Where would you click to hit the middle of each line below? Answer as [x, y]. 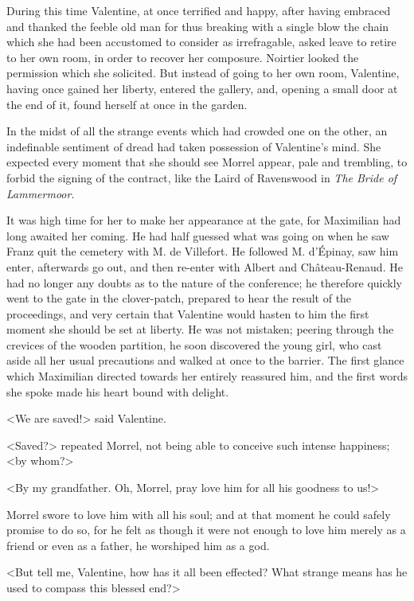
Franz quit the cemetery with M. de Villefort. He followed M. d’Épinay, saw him [203, 251]
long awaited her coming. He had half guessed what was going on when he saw [198, 235]
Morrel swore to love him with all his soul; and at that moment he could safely [199, 514]
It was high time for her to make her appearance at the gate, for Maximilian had [204, 220]
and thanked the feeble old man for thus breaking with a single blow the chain [198, 26]
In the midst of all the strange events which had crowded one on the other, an [197, 131]
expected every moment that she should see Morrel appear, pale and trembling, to [207, 162]
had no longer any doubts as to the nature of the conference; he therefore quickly [204, 282]
